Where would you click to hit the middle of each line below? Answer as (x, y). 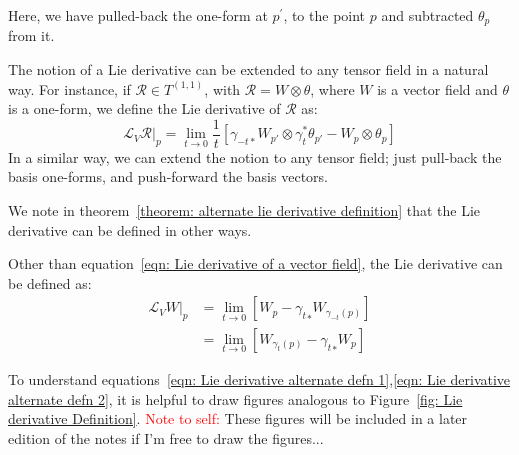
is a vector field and (437, 88)
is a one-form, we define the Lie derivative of (144, 108)
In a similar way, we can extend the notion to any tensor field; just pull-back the (255, 156)
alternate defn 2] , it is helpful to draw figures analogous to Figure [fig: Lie (235, 398)
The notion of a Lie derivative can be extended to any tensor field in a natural (248, 69)
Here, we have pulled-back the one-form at (138, 15)
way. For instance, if (69, 88)
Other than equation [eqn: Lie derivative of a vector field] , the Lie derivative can (255, 263)
